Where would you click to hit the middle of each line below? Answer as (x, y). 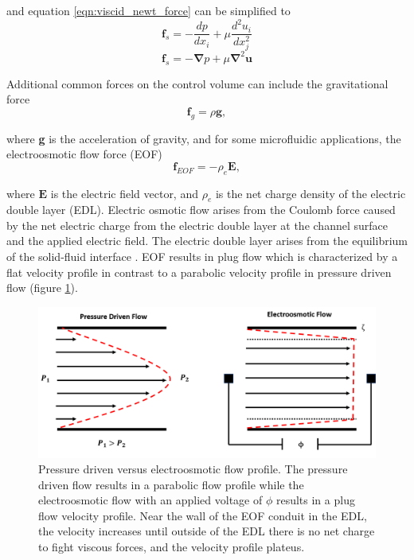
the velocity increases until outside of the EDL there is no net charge (207, 531)
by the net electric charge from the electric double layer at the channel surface (197, 225)
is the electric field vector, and (124, 193)
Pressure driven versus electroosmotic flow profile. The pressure (193, 469)
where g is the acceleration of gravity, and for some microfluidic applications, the (204, 138)
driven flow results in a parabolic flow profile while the (171, 484)
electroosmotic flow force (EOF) (84, 154)
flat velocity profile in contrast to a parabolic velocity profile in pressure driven (199, 272)
